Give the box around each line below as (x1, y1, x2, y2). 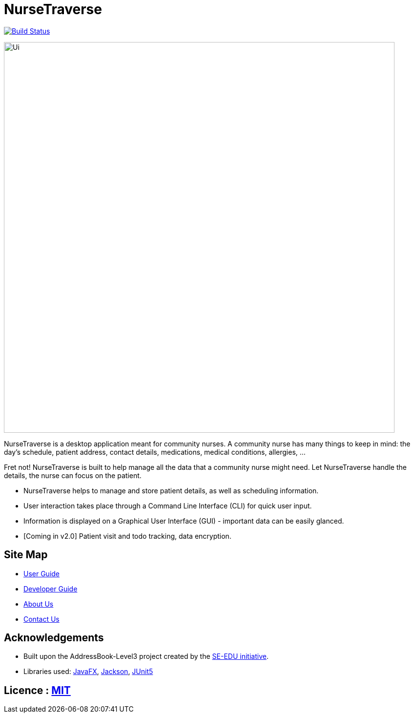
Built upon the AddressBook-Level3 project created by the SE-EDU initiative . (23, 652, 269, 661)
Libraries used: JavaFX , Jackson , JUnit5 (23, 667, 153, 676)
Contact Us (23, 614, 60, 623)
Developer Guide (23, 584, 78, 593)
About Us (23, 599, 54, 608)
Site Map (4, 548, 48, 561)
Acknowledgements (4, 632, 104, 644)
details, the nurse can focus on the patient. (4, 471, 142, 480)
